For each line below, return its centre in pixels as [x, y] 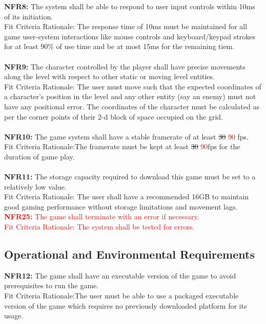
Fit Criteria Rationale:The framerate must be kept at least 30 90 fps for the [122, 146]
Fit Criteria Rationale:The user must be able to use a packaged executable [121, 296]
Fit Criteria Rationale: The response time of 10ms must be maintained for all [126, 26]
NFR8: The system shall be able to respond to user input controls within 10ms [130, 6]
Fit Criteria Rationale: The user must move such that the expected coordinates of [133, 86]
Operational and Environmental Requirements [129, 254]
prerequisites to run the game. [52, 285]
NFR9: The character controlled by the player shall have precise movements [125, 66]
